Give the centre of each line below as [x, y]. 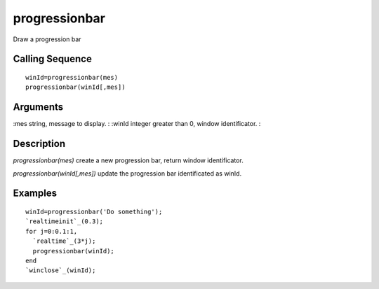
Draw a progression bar [47, 39]
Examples [35, 193]
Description [39, 144]
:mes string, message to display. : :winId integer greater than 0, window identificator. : [137, 124]
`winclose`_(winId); [61, 270]
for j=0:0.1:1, [52, 231]
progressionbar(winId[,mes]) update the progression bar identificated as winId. [127, 173]
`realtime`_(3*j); [64, 241]
